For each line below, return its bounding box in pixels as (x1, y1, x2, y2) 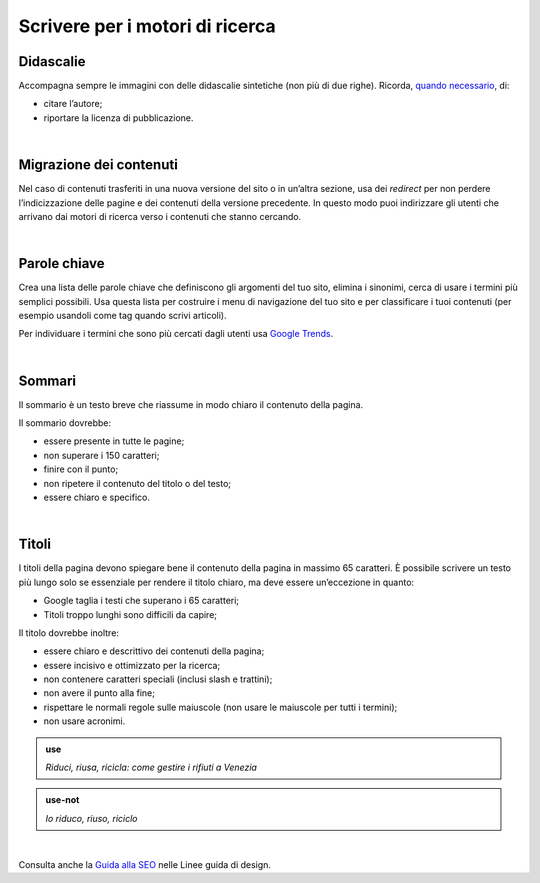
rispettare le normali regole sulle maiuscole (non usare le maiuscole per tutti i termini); (43, 701, 398, 713)
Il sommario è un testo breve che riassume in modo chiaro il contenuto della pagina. (18, 398, 364, 410)
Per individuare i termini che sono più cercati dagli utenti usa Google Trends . (18, 328, 334, 340)
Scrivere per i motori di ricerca (18, 15, 276, 37)
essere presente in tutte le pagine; (43, 435, 185, 447)
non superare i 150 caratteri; (43, 449, 160, 461)
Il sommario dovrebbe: (18, 417, 112, 429)
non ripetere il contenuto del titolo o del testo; (43, 477, 232, 489)
